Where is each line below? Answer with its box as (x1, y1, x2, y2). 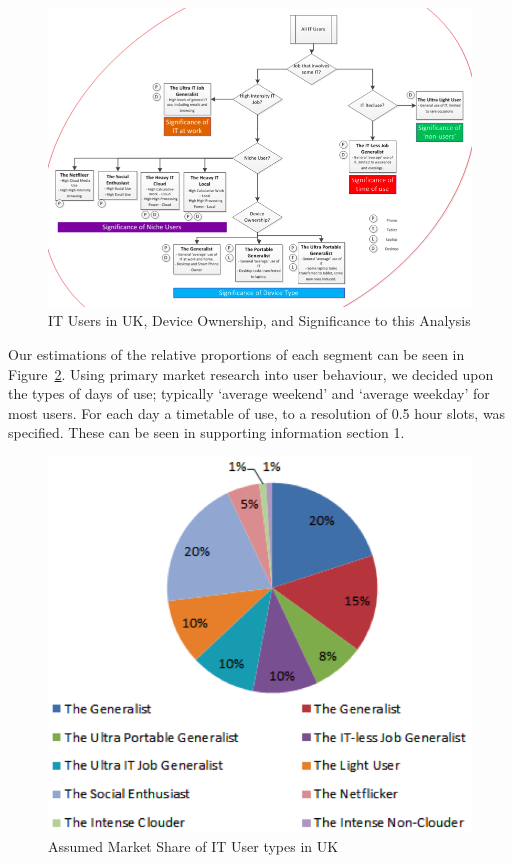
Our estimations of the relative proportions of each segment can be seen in (8, 344, 465, 365)
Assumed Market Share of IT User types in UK (48, 835, 339, 856)
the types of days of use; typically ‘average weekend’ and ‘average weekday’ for (8, 383, 490, 404)
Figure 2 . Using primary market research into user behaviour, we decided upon (8, 363, 494, 384)
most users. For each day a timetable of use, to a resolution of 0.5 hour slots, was (8, 402, 506, 423)
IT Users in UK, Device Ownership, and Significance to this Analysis (48, 310, 471, 331)
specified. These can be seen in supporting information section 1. (8, 422, 405, 443)
